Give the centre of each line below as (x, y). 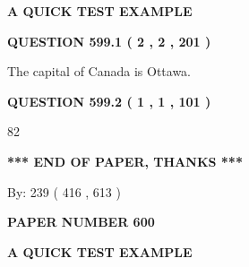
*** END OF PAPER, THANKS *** (125, 161)
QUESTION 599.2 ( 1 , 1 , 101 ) (109, 101)
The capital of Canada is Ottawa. (99, 71)
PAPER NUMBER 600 (81, 222)
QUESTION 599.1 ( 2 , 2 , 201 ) (109, 41)
